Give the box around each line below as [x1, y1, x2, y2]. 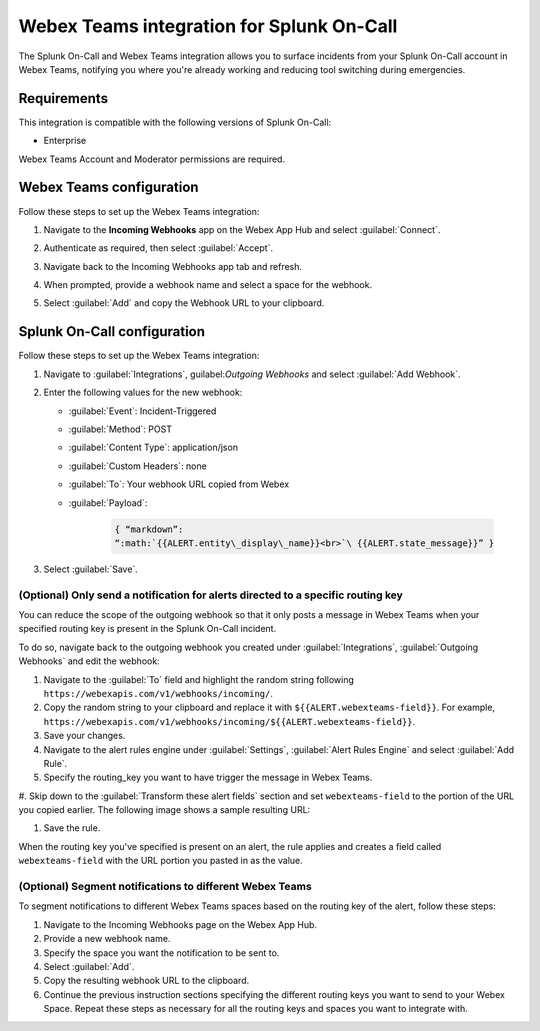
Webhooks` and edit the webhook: [18, 655, 160, 667]
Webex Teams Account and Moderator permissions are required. [18, 153, 285, 165]
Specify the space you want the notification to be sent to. [43, 946, 280, 959]
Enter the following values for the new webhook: [43, 386, 243, 399]
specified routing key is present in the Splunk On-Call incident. [18, 623, 277, 635]
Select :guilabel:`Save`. [43, 563, 139, 575]
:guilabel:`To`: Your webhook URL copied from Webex [68, 478, 290, 490]
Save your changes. [43, 730, 126, 742]
